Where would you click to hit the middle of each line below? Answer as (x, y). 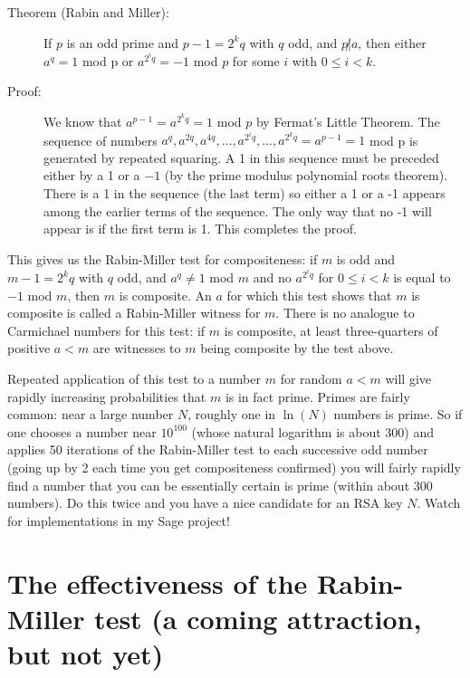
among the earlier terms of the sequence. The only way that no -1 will (238, 210)
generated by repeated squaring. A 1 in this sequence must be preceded (241, 157)
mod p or (108, 60)
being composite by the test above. (297, 348)
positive (29, 348)
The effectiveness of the (158, 583)
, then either (392, 42)
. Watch (439, 503)
